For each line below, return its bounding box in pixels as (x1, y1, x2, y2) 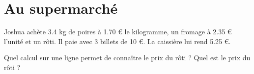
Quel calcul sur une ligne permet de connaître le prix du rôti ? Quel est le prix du (4, 52, 251, 63)
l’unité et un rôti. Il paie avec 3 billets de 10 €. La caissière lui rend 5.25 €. (4, 36, 231, 46)
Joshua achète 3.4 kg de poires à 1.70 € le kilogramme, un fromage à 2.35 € (4, 26, 232, 37)
